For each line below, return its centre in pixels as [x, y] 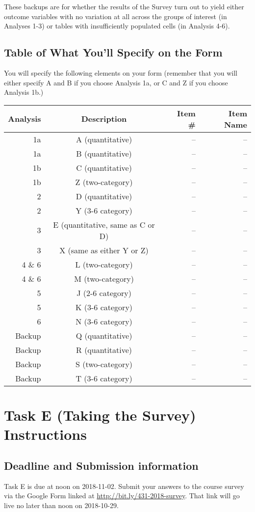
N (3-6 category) [104, 321]
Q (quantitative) [104, 335]
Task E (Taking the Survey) [100, 415]
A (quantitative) [104, 139]
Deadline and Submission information [101, 465]
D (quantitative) [104, 196]
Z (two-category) [104, 182]
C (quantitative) [104, 167]
